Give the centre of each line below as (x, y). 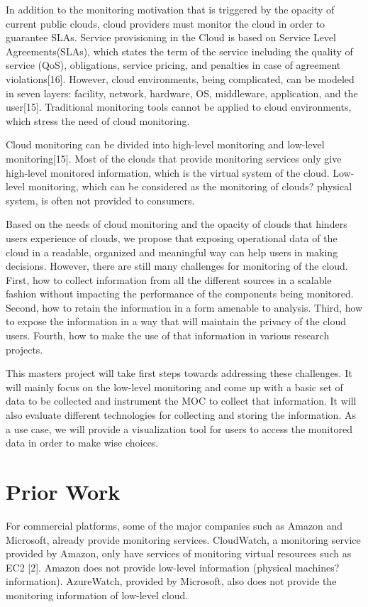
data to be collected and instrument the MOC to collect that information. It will (181, 401)
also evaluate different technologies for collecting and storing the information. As (181, 415)
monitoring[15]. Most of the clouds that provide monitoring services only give (174, 158)
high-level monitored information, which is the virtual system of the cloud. (168, 172)
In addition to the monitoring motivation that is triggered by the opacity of (170, 9)
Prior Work (63, 491)
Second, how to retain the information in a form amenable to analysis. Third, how (184, 307)
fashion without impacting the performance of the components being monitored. (180, 294)
